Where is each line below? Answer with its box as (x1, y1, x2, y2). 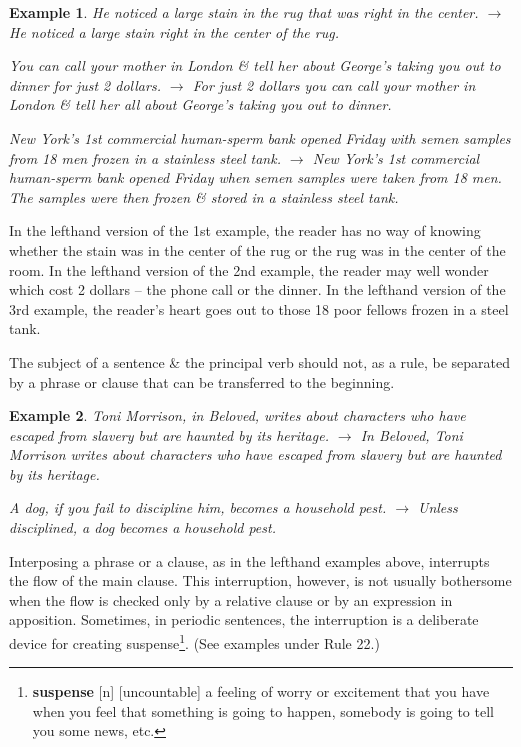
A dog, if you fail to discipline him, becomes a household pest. (9, 497, 387, 518)
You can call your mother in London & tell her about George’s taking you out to (9, 55, 501, 76)
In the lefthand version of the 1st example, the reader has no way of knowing (9, 220, 481, 241)
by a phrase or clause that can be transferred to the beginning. (9, 371, 395, 392)
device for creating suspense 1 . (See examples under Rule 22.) (9, 630, 380, 653)
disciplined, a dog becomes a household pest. (9, 517, 276, 538)
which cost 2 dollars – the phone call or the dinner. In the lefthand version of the (9, 279, 506, 300)
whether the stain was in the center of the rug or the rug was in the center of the (9, 239, 506, 260)
